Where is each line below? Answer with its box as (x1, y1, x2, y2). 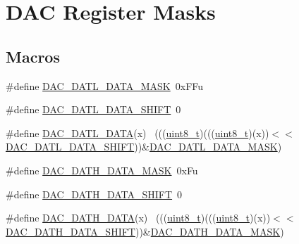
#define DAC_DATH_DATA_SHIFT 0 (6, 186, 183, 201)
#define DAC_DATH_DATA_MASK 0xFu (6, 162, 198, 177)
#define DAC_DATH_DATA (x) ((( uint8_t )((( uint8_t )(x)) (6, 210, 271, 225)
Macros (6, 45, 60, 67)
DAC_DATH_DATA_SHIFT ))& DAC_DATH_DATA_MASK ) (6, 224, 284, 238)
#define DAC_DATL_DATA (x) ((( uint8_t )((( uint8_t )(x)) (6, 125, 269, 140)
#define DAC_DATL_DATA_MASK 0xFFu (6, 78, 204, 93)
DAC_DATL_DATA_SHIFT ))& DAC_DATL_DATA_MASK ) (6, 139, 282, 154)
